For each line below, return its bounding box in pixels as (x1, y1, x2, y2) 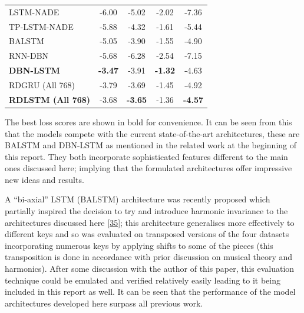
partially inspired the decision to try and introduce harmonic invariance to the (5, 205, 288, 217)
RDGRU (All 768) (9, 78, 75, 91)
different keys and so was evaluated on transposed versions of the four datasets (5, 228, 289, 240)
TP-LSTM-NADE (9, 20, 74, 32)
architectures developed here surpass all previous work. (5, 297, 203, 309)
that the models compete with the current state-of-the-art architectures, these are (5, 127, 300, 139)
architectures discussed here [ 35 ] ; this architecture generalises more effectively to (5, 216, 295, 228)
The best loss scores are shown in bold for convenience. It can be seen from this (5, 115, 292, 128)
